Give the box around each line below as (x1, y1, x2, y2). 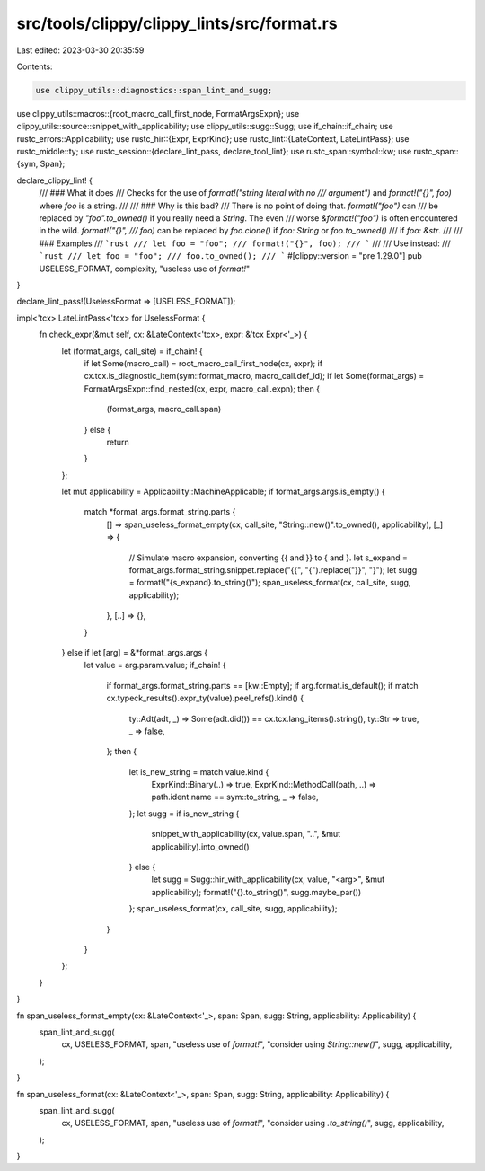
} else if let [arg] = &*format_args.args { (61, 647, 208, 657)
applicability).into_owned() (151, 841, 251, 852)
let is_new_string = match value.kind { (128, 766, 269, 777)
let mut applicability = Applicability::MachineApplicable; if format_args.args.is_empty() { (61, 486, 385, 497)
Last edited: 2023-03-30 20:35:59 (16, 45, 145, 56)
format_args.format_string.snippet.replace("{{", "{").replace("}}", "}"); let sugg (128, 565, 418, 576)
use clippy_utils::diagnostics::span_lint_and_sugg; (35, 85, 273, 95)
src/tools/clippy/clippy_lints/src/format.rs (16, 13, 338, 33)
